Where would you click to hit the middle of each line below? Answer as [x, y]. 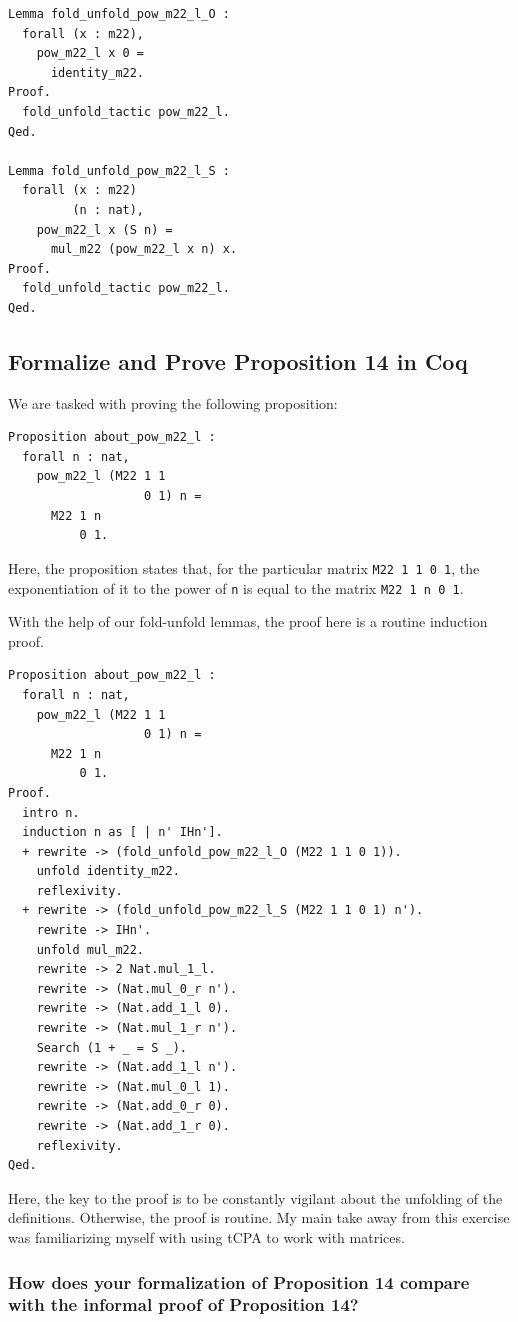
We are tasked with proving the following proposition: [173, 402]
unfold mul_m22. [90, 949]
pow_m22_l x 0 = [90, 53]
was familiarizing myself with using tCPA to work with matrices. [206, 1236]
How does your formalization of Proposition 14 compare [239, 1281]
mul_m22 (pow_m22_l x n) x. [144, 249]
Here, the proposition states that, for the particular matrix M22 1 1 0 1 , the [244, 567]
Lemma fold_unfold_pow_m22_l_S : [119, 170]
